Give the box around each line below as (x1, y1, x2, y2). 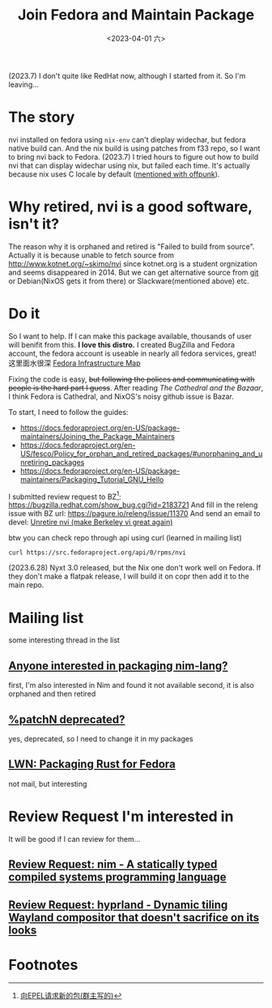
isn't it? (8, 215, 59, 233)
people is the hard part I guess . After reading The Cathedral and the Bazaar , (8, 382, 264, 392)
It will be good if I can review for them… (8, 834, 141, 844)
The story (8, 108, 75, 126)
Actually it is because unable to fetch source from (8, 250, 175, 260)
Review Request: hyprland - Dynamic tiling (8, 898, 228, 912)
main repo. (8, 580, 45, 590)
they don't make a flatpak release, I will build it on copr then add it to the (8, 571, 249, 581)
